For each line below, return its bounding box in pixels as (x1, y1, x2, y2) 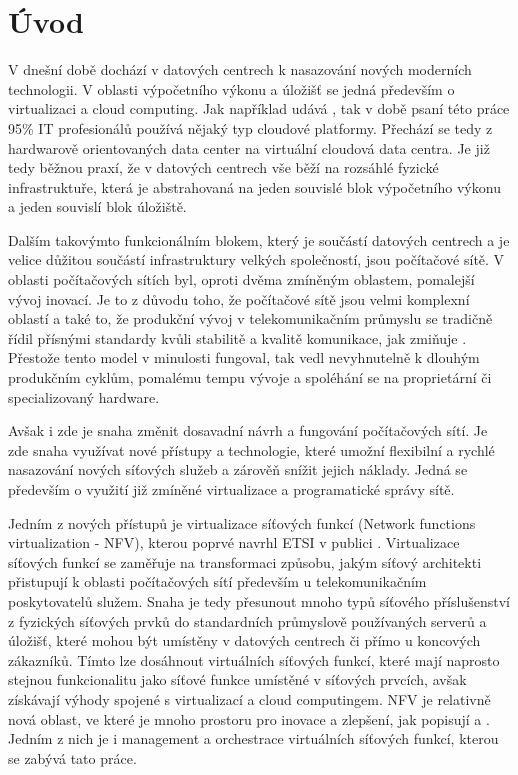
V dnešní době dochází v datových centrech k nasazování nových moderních (8, 59, 472, 80)
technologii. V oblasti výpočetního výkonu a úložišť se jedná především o (8, 78, 455, 99)
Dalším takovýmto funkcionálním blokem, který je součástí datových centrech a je (8, 229, 510, 250)
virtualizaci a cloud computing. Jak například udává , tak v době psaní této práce (8, 98, 510, 119)
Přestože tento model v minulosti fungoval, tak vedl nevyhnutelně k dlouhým (8, 347, 480, 368)
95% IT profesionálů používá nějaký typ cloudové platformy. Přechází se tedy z (8, 117, 493, 138)
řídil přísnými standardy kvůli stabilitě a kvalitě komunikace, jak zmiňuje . (8, 327, 467, 348)
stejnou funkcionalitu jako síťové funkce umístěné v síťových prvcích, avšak (8, 669, 467, 690)
